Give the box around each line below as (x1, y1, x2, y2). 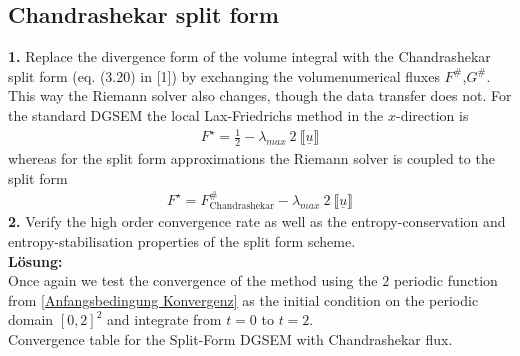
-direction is (395, 104, 469, 125)
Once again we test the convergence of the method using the (8, 270, 378, 291)
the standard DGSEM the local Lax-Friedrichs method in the (8, 104, 384, 125)
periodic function (393, 270, 498, 291)
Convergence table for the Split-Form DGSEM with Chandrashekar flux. (8, 328, 453, 349)
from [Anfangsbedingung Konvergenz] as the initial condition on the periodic (8, 289, 479, 310)
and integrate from (107, 309, 222, 330)
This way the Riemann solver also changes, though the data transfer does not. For (8, 85, 512, 106)
